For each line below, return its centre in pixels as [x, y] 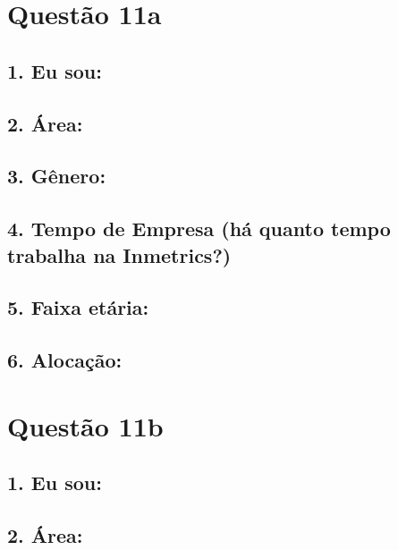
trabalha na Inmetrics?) [119, 254]
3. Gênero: [57, 176]
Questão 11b [85, 425]
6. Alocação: [65, 360]
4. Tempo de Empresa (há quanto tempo [199, 228]
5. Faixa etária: [78, 307]
